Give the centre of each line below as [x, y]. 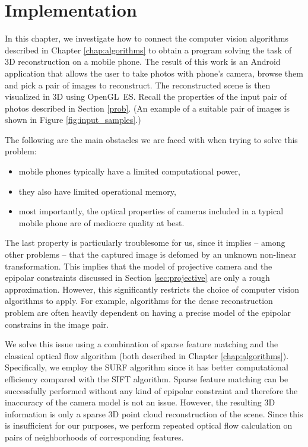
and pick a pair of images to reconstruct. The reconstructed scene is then [138, 85]
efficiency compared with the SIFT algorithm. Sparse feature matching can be [147, 378]
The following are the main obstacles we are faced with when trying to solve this [151, 139]
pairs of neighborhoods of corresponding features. [94, 437]
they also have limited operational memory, [97, 191]
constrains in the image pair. [57, 324]
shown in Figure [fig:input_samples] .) [73, 120]
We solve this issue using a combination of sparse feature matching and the [142, 344]
